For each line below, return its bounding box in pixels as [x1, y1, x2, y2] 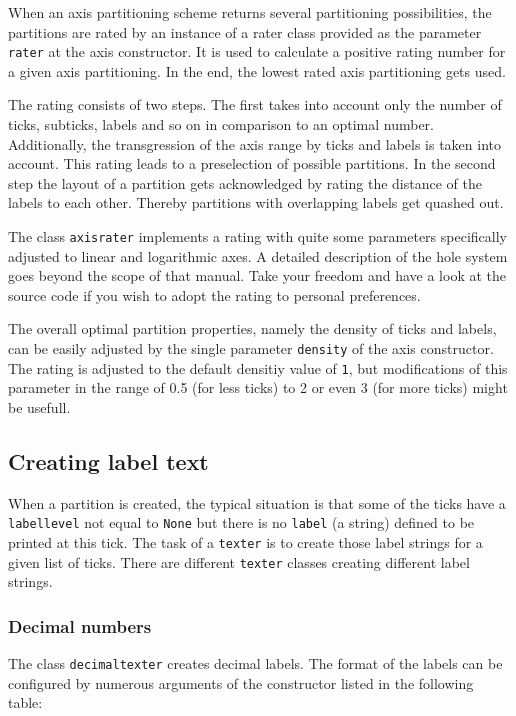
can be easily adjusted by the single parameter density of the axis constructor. [8, 338, 494, 359]
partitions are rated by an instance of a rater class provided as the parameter [8, 21, 482, 42]
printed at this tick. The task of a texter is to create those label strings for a [8, 531, 483, 552]
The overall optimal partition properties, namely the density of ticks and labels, [8, 318, 497, 339]
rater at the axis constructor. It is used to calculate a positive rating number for [8, 41, 506, 62]
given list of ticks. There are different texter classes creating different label [8, 551, 470, 572]
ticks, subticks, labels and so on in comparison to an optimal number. [8, 114, 434, 135]
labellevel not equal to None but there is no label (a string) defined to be [8, 512, 475, 533]
